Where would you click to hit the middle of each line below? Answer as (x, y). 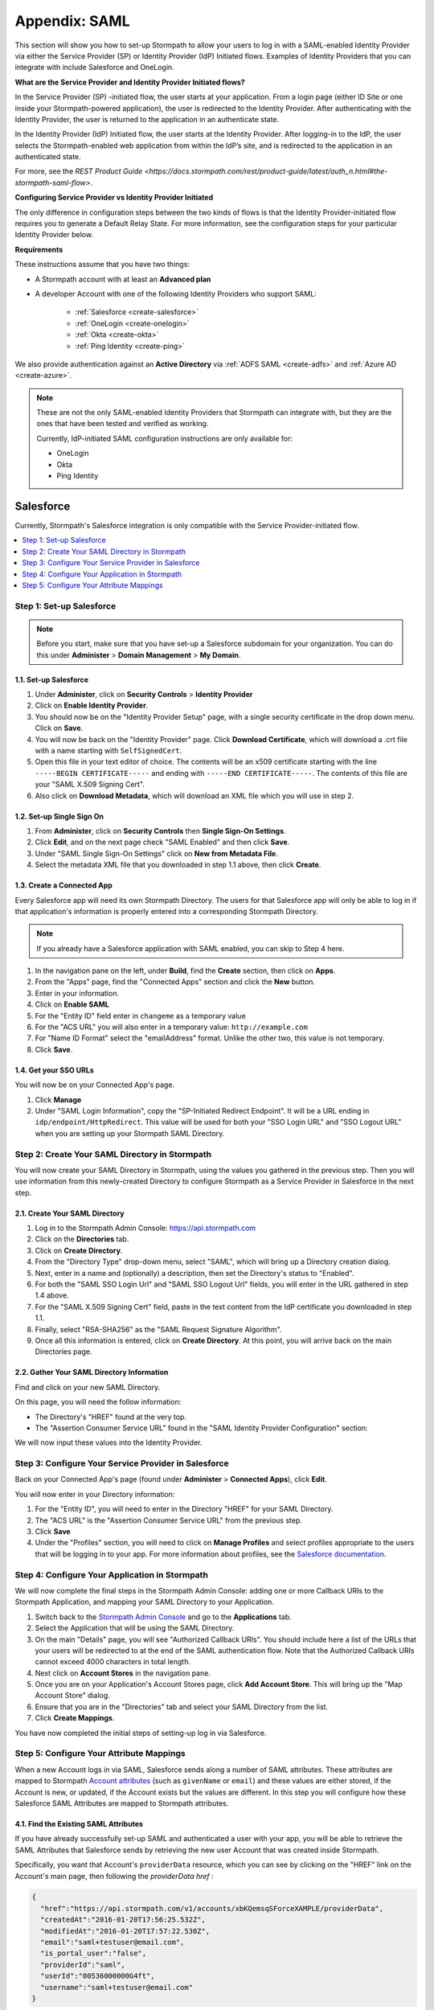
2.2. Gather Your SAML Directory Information (92, 1372)
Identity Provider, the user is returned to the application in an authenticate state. (147, 119)
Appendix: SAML (72, 21)
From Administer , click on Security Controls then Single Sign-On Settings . (160, 831)
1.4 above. (52, 1295)
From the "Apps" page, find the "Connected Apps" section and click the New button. (175, 982)
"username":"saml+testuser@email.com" (117, 1987)
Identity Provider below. (54, 235)
